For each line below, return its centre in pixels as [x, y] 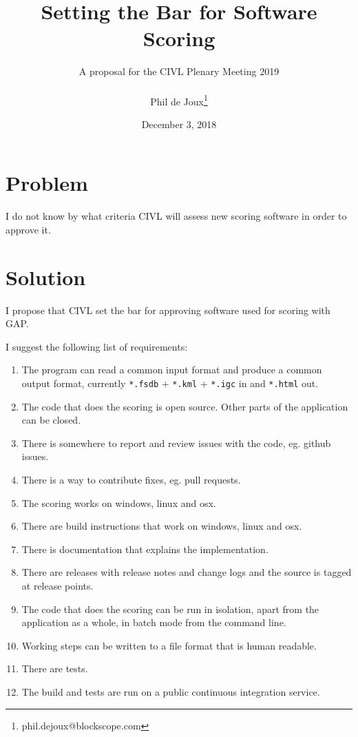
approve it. [28, 229]
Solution [46, 277]
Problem [47, 183]
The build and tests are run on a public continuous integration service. [171, 691]
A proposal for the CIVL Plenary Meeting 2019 [179, 71]
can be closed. [51, 420]
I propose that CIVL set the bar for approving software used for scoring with [168, 310]
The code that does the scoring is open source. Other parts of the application [185, 406]
